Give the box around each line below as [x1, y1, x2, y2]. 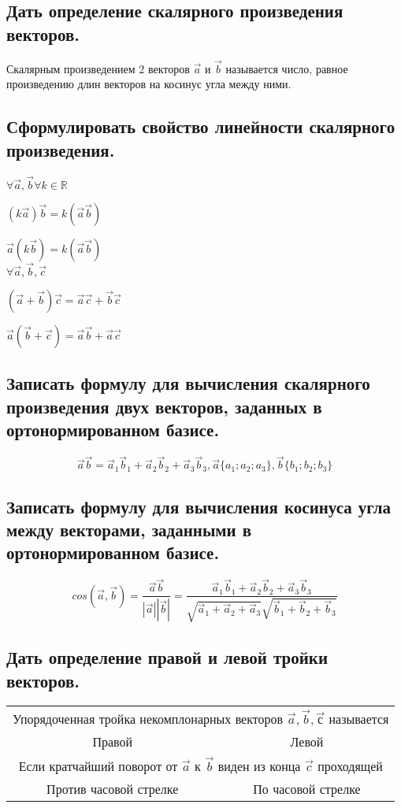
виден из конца [217, 756, 301, 775]
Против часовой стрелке [46, 779, 179, 798]
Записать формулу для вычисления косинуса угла [6, 494, 392, 518]
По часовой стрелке [253, 779, 361, 798]
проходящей [317, 756, 383, 775]
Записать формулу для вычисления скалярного [6, 371, 370, 395]
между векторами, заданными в [6, 517, 252, 542]
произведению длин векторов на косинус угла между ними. [6, 76, 291, 92]
